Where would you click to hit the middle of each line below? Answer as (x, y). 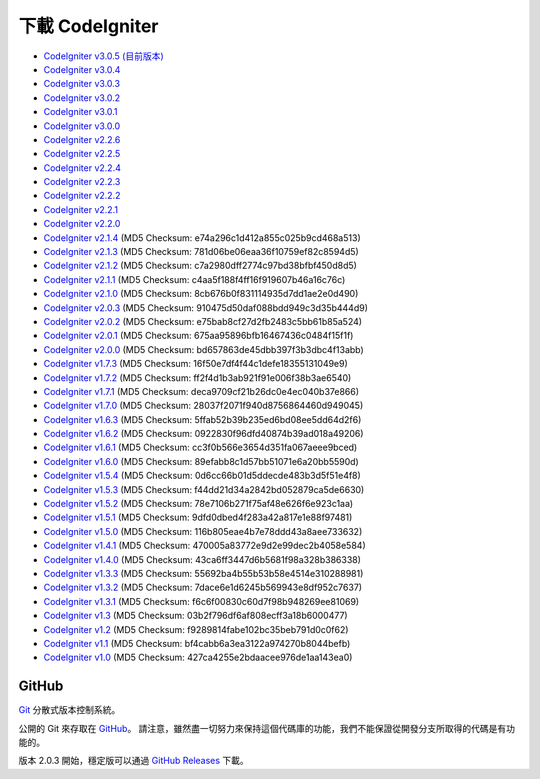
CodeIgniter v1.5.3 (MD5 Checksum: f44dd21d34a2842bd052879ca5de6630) (204, 489)
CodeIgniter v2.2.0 (82, 224)
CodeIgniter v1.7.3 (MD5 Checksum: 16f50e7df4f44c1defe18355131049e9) (196, 364)
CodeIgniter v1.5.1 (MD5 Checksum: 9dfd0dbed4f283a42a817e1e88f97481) (198, 517)
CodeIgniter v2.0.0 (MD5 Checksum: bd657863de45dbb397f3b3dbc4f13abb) (203, 349)
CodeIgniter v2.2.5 (82, 154)
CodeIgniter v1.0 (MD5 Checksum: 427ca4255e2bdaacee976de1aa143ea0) (198, 657)
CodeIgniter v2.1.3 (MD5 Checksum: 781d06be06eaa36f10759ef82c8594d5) (201, 252)
